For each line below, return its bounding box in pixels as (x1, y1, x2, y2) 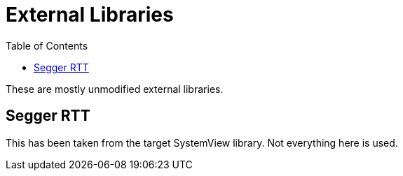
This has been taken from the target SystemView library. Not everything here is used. (6, 136, 398, 149)
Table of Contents (6, 39, 88, 52)
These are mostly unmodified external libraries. (6, 82, 224, 95)
